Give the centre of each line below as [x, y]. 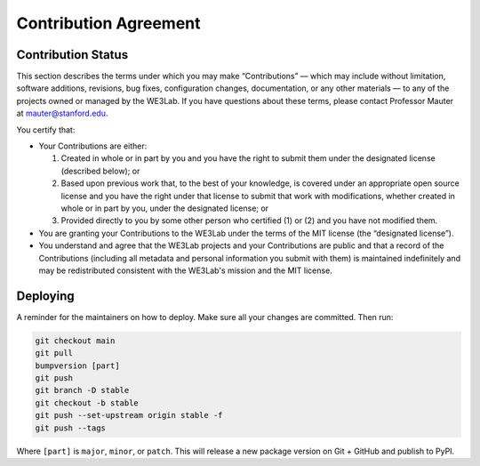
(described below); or [100, 171]
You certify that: [46, 130]
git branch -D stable [82, 390]
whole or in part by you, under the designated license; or [165, 208]
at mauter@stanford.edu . [62, 113]
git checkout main [75, 341]
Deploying [45, 296]
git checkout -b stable [87, 403]
